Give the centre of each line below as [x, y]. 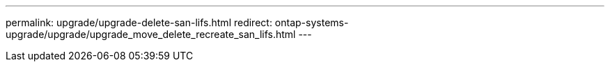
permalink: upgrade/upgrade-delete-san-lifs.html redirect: [139, 22]
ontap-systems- [312, 22]
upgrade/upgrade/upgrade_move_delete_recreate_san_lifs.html [151, 34]
